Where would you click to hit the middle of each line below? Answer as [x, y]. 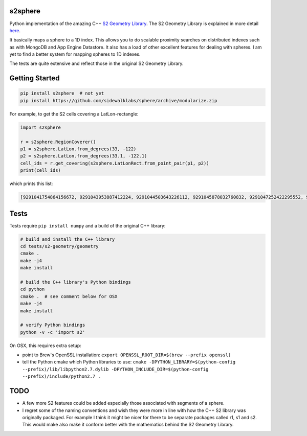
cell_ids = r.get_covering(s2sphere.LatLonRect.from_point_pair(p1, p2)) [115, 163]
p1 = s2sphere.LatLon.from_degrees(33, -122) [78, 149]
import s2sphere [41, 127]
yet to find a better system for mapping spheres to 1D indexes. [75, 54]
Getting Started [35, 78]
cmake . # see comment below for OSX [69, 296]
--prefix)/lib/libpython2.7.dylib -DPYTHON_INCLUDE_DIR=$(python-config [115, 369]
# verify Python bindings [53, 325]
